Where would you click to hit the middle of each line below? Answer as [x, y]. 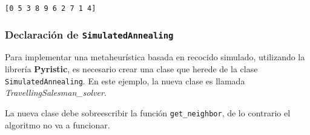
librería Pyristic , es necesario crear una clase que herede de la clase [131, 69]
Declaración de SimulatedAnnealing [89, 34]
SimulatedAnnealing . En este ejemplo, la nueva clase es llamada [125, 80]
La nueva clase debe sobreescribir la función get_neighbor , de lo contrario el [148, 112]
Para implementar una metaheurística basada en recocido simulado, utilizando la [155, 57]
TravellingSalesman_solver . [56, 93]
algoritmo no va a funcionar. [58, 124]
